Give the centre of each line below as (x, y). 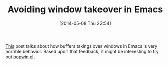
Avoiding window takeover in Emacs (85, 9)
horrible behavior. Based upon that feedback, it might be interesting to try (82, 51)
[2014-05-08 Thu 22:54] (85, 23)
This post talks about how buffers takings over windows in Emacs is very (81, 46)
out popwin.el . (20, 57)
